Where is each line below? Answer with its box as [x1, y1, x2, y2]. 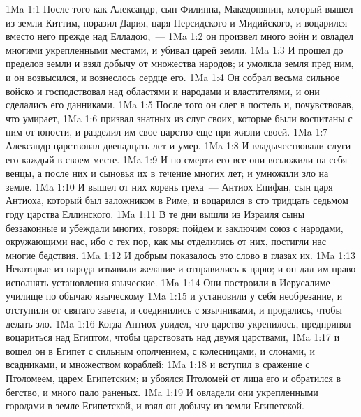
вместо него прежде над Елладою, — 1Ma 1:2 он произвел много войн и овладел [6, 29, 353, 43]
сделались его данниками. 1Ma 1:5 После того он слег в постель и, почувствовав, [6, 97, 354, 112]
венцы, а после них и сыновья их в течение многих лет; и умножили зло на [6, 166, 329, 180]
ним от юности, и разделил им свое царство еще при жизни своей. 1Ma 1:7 [6, 124, 328, 139]
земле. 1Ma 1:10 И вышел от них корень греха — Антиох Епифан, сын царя [6, 179, 333, 193]
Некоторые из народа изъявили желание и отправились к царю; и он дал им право [6, 261, 356, 276]
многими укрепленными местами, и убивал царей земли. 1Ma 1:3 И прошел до [6, 42, 344, 57]
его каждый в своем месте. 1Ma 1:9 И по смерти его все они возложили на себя [6, 152, 348, 166]
